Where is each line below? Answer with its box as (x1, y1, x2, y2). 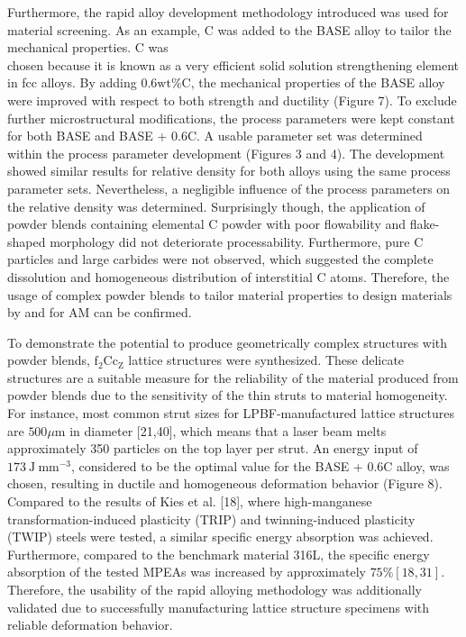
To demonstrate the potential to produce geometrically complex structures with (7, 332, 448, 351)
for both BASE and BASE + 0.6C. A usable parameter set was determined (7, 126, 423, 145)
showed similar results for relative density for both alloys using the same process (7, 161, 451, 180)
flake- (409, 214, 440, 233)
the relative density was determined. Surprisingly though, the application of (7, 196, 425, 215)
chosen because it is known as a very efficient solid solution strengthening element (7, 55, 460, 74)
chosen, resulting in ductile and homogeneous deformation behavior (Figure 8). (7, 474, 443, 493)
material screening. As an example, (7, 20, 201, 39)
